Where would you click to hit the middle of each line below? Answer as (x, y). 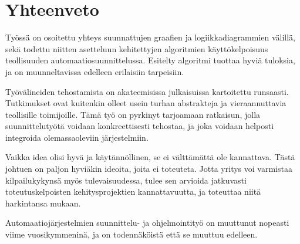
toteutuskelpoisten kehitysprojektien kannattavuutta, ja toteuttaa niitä (133, 192)
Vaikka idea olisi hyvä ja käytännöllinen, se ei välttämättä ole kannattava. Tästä (150, 157)
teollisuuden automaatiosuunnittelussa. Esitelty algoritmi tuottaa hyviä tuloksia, (150, 60)
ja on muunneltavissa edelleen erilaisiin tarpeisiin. (95, 71)
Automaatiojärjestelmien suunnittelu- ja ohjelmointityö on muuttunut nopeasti (147, 223)
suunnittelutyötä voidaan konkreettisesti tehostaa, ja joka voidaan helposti (140, 126)
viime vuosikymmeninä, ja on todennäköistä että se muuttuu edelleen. (132, 234)
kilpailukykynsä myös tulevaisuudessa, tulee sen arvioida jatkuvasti (126, 180)
